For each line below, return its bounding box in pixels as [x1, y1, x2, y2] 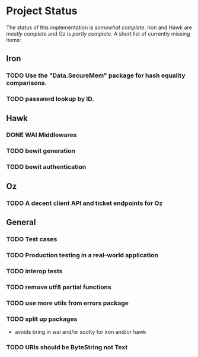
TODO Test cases [6, 235, 58, 243]
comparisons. [6, 79, 47, 87]
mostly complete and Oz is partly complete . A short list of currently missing [6, 30, 191, 37]
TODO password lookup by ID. [6, 95, 95, 103]
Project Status [6, 4, 78, 18]
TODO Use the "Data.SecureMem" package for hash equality [6, 71, 186, 80]
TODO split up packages [6, 315, 78, 323]
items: [6, 36, 21, 43]
